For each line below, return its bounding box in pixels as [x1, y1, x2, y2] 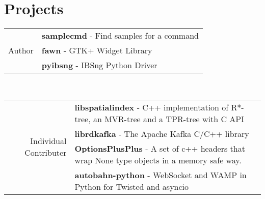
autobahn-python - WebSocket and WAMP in [74, 168, 247, 181]
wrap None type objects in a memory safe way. [74, 154, 242, 166]
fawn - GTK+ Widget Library [41, 44, 152, 56]
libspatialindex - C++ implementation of [74, 101, 229, 113]
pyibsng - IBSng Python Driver [41, 59, 157, 71]
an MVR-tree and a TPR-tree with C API [93, 112, 245, 125]
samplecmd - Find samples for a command [41, 30, 199, 42]
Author [8, 44, 34, 56]
